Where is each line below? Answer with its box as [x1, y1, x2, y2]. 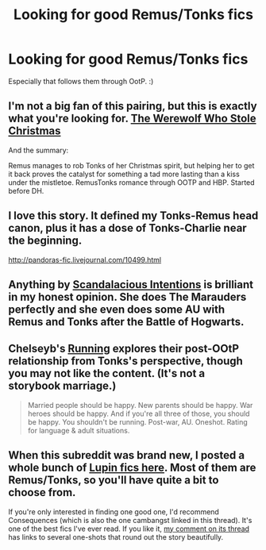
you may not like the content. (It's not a [8, 367, 206, 380]
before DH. [8, 186, 44, 195]
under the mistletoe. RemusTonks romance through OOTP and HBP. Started [8, 177, 256, 187]
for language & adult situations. [27, 425, 130, 435]
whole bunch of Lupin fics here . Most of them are [8, 461, 256, 475]
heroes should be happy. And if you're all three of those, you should [27, 409, 250, 418]
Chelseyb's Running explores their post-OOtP [8, 342, 240, 356]
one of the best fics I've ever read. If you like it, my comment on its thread [8, 524, 250, 533]
